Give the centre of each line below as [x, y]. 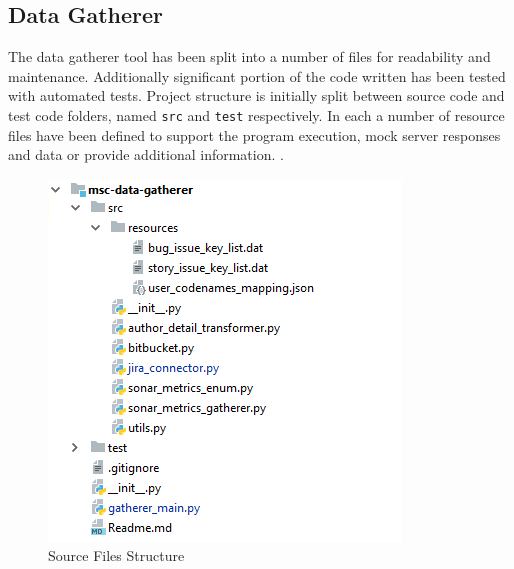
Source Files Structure [116, 555]
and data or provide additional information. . [146, 154]
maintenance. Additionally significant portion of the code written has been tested [257, 75]
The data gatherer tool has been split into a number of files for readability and [249, 56]
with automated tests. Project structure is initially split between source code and [256, 95]
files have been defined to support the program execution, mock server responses [254, 134]
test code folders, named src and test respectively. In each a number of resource [256, 114]
